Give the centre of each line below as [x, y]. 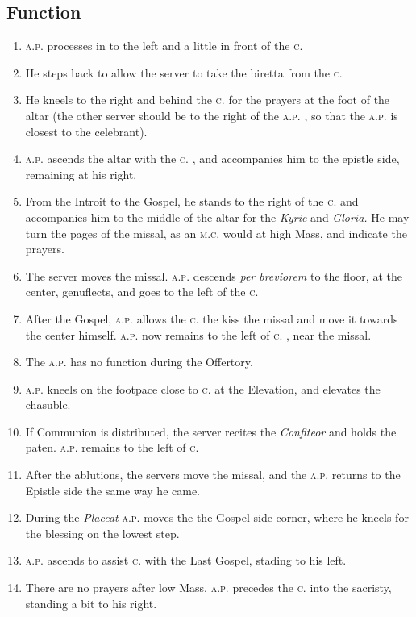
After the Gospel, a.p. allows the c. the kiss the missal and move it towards [212, 318]
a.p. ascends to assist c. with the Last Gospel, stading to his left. [186, 560]
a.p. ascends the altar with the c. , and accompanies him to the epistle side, [212, 158]
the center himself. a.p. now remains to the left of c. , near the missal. [198, 334]
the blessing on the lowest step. [102, 533]
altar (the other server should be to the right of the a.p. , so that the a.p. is [212, 115]
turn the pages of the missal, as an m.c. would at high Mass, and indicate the [216, 233]
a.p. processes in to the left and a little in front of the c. [164, 46]
